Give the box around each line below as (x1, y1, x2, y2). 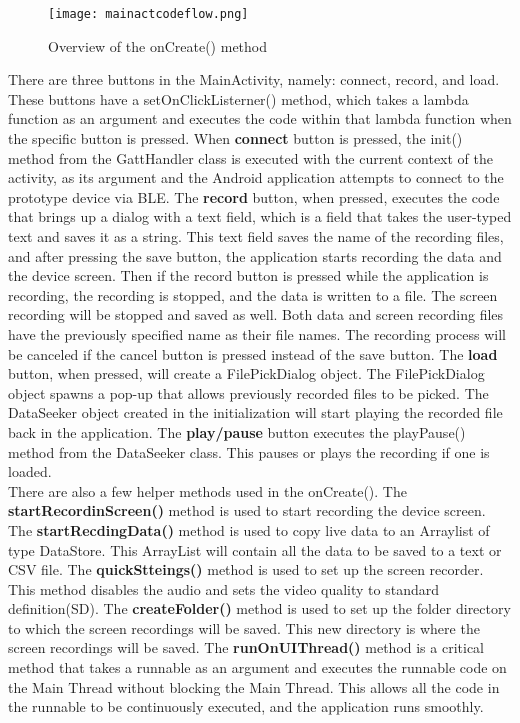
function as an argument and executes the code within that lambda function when (8, 108, 512, 129)
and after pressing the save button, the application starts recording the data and (8, 245, 502, 266)
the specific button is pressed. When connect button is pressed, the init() (8, 128, 463, 149)
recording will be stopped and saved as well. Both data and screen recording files (8, 304, 504, 325)
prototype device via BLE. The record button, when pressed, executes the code (8, 186, 500, 207)
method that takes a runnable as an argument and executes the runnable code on (8, 657, 507, 678)
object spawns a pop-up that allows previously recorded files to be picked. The (8, 382, 489, 403)
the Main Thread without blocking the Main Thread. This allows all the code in (8, 676, 500, 697)
